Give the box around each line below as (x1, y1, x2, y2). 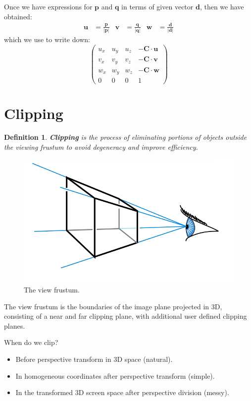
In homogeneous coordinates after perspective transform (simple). (15, 370, 215, 381)
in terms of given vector (121, 1, 194, 11)
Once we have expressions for (4, 1, 93, 11)
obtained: (4, 11, 32, 21)
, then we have (200, 1, 244, 11)
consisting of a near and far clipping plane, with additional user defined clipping (4, 311, 247, 321)
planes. (4, 320, 25, 331)
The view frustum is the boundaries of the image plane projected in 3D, (4, 301, 222, 311)
